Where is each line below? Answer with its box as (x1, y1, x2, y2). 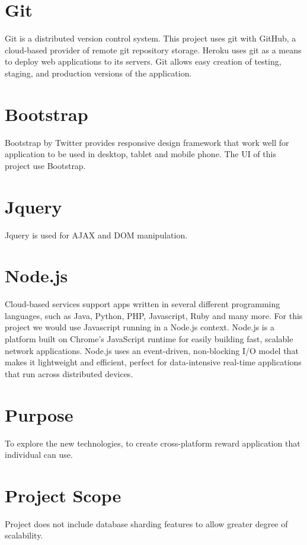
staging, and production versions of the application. (5, 66, 192, 79)
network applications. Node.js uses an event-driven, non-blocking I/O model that (5, 344, 299, 356)
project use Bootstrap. (5, 159, 86, 171)
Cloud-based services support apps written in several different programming (5, 298, 280, 310)
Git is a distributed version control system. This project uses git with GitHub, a (5, 32, 296, 44)
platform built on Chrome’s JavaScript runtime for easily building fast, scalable (5, 333, 293, 345)
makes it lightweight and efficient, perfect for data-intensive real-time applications (5, 356, 302, 368)
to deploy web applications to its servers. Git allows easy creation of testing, (5, 55, 282, 68)
